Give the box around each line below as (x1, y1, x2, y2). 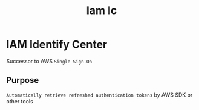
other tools (6, 97, 33, 105)
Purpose (6, 75, 39, 85)
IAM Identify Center (6, 37, 108, 51)
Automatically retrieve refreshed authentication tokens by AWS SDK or (6, 91, 193, 99)
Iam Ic (86, 4, 117, 18)
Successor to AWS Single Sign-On (6, 57, 93, 65)
